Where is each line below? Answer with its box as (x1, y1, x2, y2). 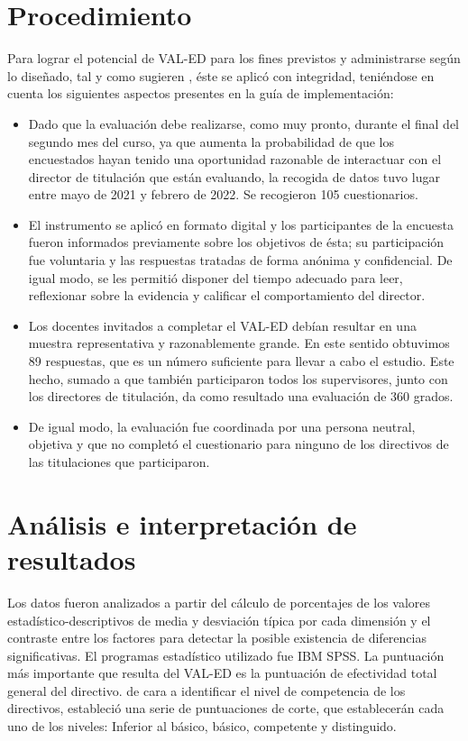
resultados (7, 540, 136, 577)
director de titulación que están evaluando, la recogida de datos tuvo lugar (28, 167, 440, 186)
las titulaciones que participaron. (28, 453, 210, 471)
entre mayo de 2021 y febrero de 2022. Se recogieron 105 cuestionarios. (28, 185, 418, 204)
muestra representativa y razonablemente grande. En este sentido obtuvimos (28, 334, 450, 352)
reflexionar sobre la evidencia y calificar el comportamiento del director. (28, 286, 426, 305)
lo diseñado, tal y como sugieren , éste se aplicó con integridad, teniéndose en (7, 66, 435, 85)
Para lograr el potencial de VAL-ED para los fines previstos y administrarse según (7, 49, 461, 68)
